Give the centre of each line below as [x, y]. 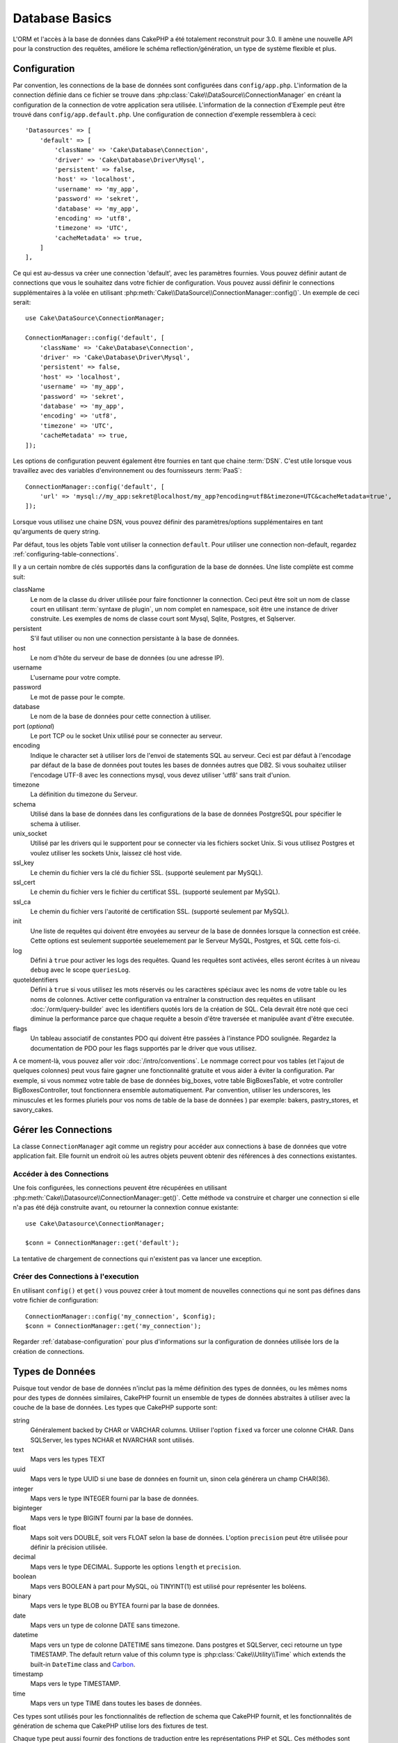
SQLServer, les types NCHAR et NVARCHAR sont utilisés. [112, 1440]
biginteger [27, 1508]
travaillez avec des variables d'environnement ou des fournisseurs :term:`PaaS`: [127, 471]
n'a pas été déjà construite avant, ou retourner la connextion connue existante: [126, 1208]
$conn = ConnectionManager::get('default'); [103, 1243]
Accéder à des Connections [61, 1173]
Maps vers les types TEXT [68, 1459]
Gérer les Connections [63, 1129]
